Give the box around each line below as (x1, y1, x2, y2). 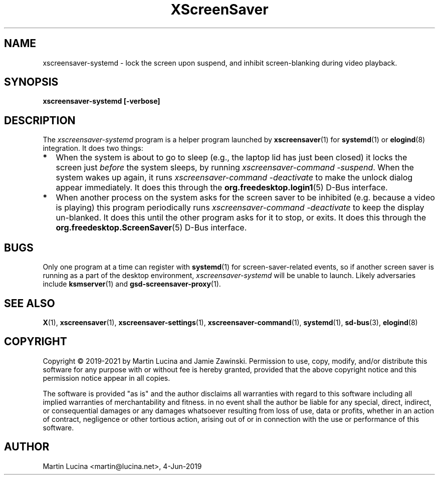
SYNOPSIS (4, 76, 59, 89)
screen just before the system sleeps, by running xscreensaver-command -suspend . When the (56, 162, 414, 173)
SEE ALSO (4, 297, 55, 310)
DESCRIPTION (4, 114, 76, 127)
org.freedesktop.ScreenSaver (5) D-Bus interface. (56, 222, 247, 233)
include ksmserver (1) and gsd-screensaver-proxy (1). (43, 280, 221, 289)
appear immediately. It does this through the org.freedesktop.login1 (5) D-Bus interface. (56, 182, 388, 193)
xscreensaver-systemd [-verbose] (43, 97, 160, 106)
